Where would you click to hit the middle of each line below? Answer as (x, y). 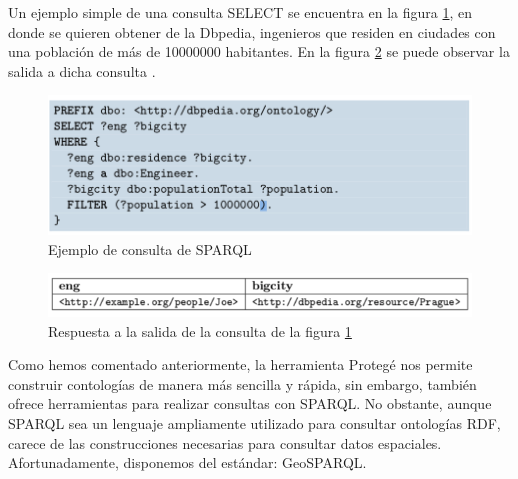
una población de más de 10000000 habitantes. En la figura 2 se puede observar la (259, 51)
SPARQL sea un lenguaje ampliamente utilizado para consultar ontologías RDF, (254, 422)
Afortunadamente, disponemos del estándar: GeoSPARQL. (187, 462)
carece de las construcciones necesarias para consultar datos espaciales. (225, 442)
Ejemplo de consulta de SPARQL (150, 248)
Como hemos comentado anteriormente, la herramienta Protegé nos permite (240, 364)
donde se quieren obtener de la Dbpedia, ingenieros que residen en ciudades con (252, 31)
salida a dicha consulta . (82, 70)
